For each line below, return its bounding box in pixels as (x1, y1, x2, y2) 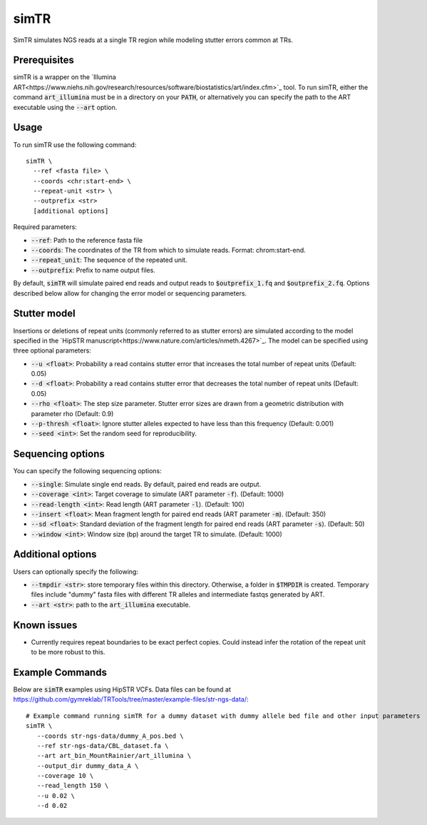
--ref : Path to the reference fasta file (31, 236, 143, 244)
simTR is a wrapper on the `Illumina (13, 73, 117, 81)
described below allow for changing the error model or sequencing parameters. (13, 289, 247, 298)
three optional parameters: (13, 346, 92, 355)
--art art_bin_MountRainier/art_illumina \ (36, 751, 192, 760)
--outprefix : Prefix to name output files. (31, 265, 156, 274)
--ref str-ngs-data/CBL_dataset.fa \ (36, 742, 169, 749)
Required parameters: (13, 223, 78, 231)
